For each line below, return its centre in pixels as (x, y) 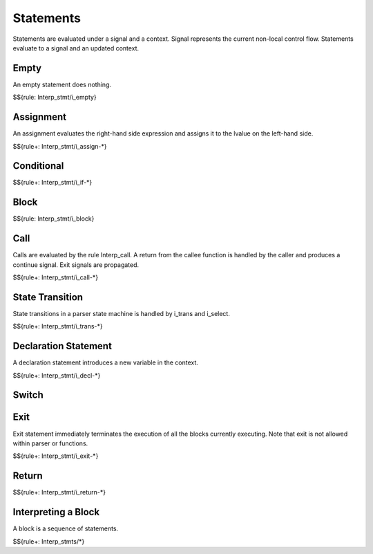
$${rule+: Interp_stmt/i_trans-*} (58, 326)
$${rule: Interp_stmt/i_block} (54, 219)
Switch (28, 395)
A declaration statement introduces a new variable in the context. (105, 362)
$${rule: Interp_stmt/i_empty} (55, 98)
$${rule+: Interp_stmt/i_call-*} (56, 277)
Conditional (38, 166)
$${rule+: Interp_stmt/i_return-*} (59, 492)
